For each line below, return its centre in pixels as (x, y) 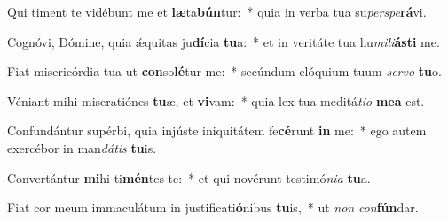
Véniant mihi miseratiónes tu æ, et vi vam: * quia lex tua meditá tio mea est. (216, 100)
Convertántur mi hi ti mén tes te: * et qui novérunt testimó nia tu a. (189, 177)
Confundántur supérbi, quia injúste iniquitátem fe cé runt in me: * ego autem (217, 130)
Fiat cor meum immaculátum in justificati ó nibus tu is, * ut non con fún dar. (213, 207)
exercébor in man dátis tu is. (82, 147)
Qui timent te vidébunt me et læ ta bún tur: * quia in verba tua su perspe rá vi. (217, 11)
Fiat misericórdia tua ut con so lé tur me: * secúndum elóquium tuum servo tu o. (224, 71)
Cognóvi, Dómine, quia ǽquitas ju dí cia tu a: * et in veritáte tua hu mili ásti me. (224, 41)
